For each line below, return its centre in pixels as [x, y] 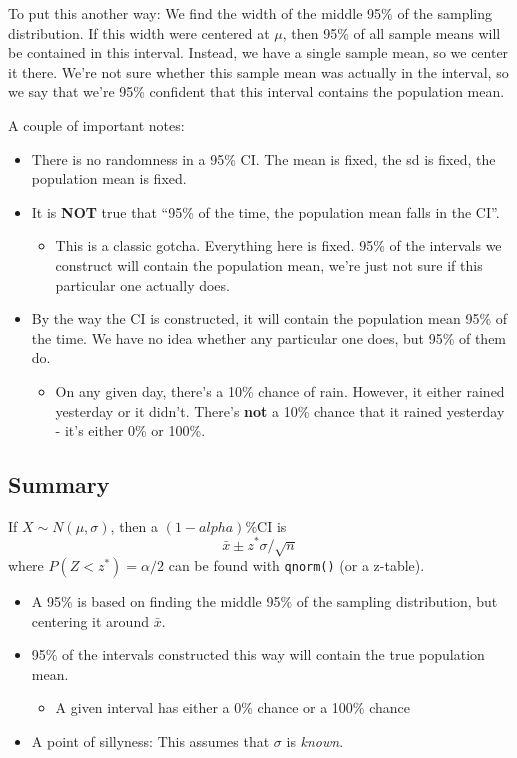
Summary [59, 484]
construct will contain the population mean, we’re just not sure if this [269, 264]
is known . [315, 740]
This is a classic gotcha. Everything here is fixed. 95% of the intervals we [278, 245]
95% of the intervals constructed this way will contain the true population [258, 654]
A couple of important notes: [96, 124]
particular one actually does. [142, 284]
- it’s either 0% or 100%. [130, 430]
